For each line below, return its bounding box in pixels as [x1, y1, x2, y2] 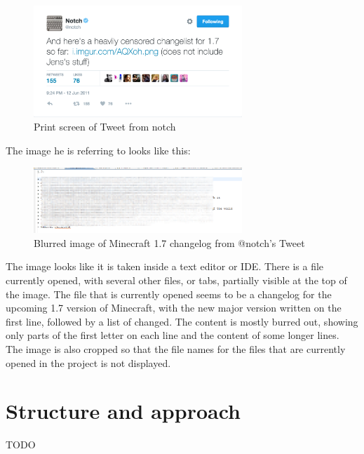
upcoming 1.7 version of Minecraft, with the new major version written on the [6, 300, 342, 315]
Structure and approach [6, 396, 241, 425]
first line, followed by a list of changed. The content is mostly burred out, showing [6, 314, 358, 328]
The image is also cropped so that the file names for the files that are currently [6, 342, 346, 356]
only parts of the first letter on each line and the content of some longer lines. [6, 328, 339, 342]
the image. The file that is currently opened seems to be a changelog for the [6, 286, 332, 301]
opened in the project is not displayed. [6, 355, 171, 370]
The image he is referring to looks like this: [6, 143, 191, 158]
